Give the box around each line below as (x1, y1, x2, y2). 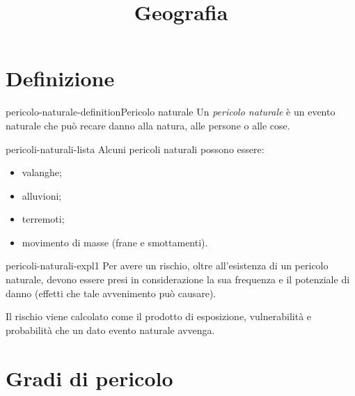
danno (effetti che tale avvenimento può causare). (6, 285, 216, 300)
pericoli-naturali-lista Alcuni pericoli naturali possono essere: (6, 141, 265, 156)
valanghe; (22, 165, 62, 180)
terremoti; (22, 212, 65, 226)
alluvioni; (22, 188, 62, 203)
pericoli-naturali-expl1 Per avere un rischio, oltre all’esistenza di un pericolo (6, 258, 329, 273)
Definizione (6, 64, 115, 93)
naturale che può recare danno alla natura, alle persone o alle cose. (6, 118, 290, 132)
